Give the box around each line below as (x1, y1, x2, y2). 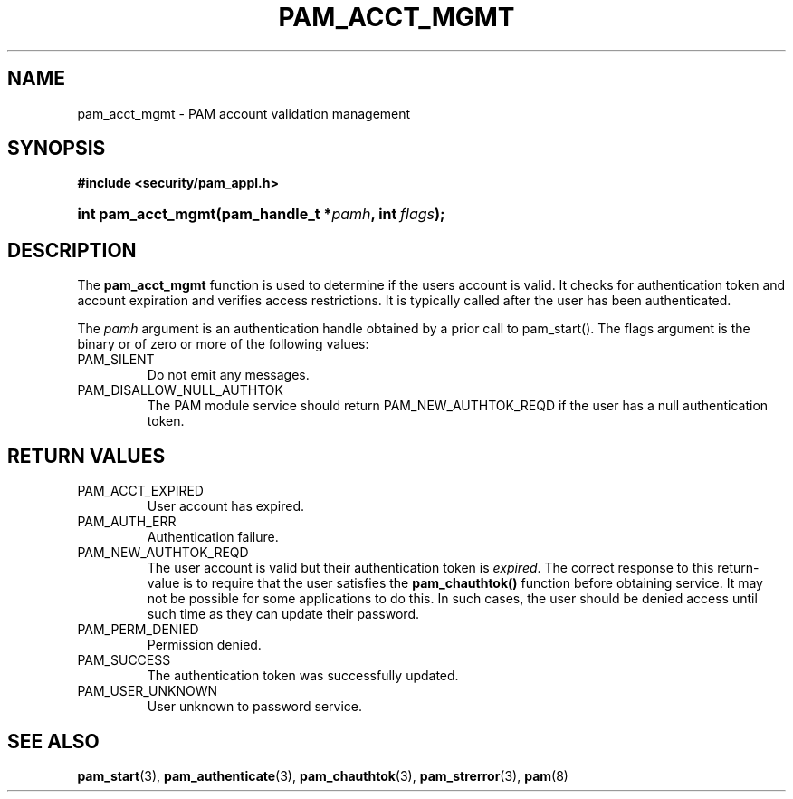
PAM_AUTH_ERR (77, 514, 177, 530)
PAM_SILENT (77, 351, 155, 368)
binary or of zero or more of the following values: (77, 336, 369, 352)
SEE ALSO (7, 729, 100, 753)
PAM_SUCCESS (77, 652, 171, 669)
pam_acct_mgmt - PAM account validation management (77, 105, 411, 121)
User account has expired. (147, 498, 305, 515)
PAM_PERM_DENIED (77, 621, 199, 638)
